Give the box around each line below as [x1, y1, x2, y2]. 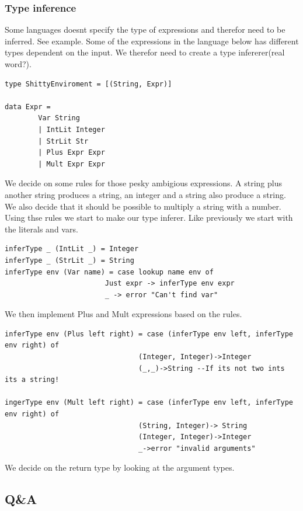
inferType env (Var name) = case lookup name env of [5, 267, 214, 276]
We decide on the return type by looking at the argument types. [5, 461, 235, 474]
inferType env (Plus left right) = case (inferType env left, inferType [5, 329, 293, 338]
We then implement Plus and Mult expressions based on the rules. [5, 308, 242, 320]
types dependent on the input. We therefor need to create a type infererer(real [5, 46, 285, 58]
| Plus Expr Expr [38, 148, 105, 157]
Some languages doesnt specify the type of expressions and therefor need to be [5, 23, 285, 36]
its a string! [5, 376, 60, 384]
